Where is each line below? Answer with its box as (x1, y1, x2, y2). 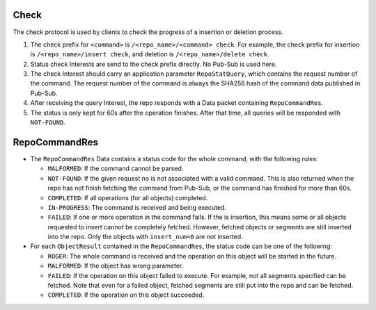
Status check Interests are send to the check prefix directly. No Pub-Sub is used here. (30, 60, 277, 68)
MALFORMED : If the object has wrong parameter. (47, 261, 184, 270)
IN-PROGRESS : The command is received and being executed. (47, 203, 226, 211)
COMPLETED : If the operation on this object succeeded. (47, 291, 205, 299)
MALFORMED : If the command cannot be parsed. (47, 164, 184, 173)
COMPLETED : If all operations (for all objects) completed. (47, 193, 208, 202)
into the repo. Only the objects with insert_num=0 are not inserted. (47, 233, 243, 241)
